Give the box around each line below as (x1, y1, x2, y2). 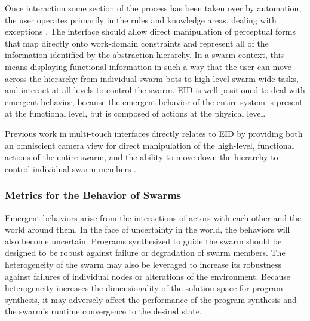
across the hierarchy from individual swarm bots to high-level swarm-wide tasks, (5, 72, 299, 84)
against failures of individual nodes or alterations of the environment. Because (5, 270, 290, 282)
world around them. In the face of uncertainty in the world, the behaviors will (5, 223, 290, 236)
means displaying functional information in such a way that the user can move (5, 60, 291, 72)
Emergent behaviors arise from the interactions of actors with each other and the (5, 211, 302, 224)
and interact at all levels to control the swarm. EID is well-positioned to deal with (5, 84, 305, 96)
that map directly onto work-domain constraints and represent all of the (5, 36, 269, 49)
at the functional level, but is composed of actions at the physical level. (5, 107, 266, 120)
